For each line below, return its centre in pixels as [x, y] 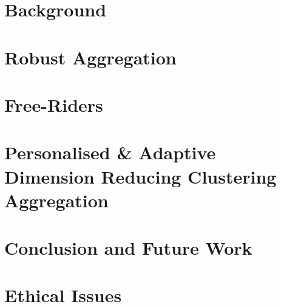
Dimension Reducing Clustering [140, 176]
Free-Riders [54, 104]
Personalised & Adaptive [110, 152]
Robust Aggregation [90, 57]
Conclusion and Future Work [128, 248]
